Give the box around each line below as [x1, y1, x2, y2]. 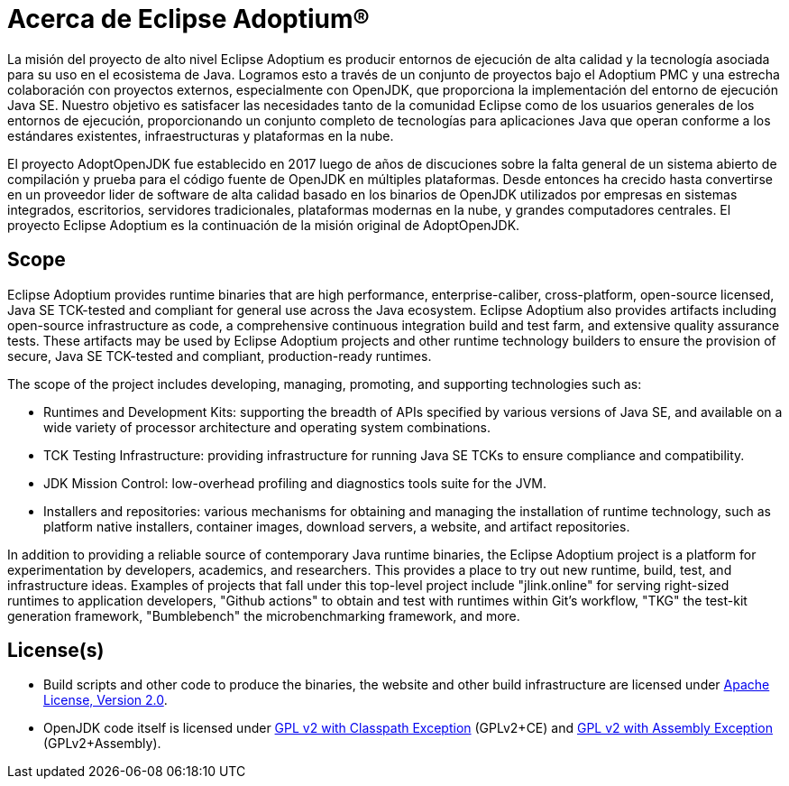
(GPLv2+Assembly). [43, 735, 161, 752]
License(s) [7, 639, 105, 662]
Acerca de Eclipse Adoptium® [7, 4, 370, 34]
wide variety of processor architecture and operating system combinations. [43, 419, 491, 435]
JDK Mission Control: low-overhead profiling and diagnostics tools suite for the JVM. [43, 475, 547, 491]
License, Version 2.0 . [43, 692, 168, 708]
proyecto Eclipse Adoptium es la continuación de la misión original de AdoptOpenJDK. [7, 217, 520, 233]
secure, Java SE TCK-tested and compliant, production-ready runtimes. [7, 347, 432, 364]
